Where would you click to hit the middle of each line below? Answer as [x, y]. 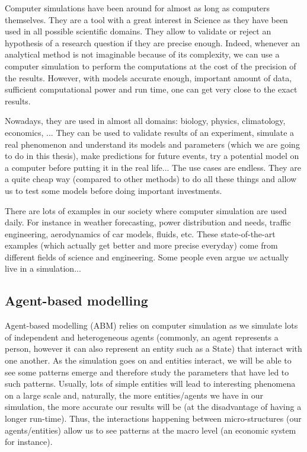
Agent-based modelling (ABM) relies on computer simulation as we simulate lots [151, 325]
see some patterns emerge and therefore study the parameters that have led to [147, 372]
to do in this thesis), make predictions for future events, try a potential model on [152, 156]
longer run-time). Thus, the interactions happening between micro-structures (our [153, 418]
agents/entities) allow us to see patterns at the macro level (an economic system [151, 430]
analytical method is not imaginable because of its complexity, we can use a [142, 54]
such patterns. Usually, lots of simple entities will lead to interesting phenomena [150, 383]
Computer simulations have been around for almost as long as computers [137, 8]
